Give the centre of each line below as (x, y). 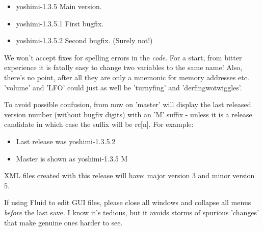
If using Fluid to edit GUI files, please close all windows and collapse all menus (128, 202)
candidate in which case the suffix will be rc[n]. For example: (99, 124)
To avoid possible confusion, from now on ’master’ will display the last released (128, 104)
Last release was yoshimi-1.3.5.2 (66, 141)
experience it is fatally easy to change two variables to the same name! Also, (123, 67)
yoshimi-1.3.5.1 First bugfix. (60, 23)
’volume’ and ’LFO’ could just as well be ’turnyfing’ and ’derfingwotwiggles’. (123, 87)
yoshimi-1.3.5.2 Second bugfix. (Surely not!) (84, 40)
